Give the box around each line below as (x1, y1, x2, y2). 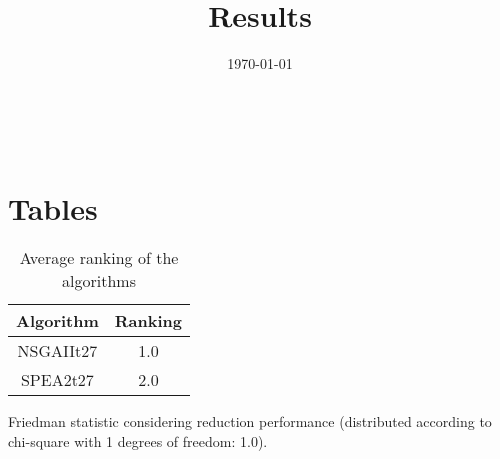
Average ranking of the (19, 246, 179, 270)
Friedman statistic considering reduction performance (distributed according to (8, 411, 492, 432)
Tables (8, 187, 98, 228)
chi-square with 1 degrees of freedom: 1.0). (8, 431, 268, 452)
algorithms (62, 269, 136, 293)
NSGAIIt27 (17, 339, 98, 363)
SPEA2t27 (20, 368, 94, 392)
